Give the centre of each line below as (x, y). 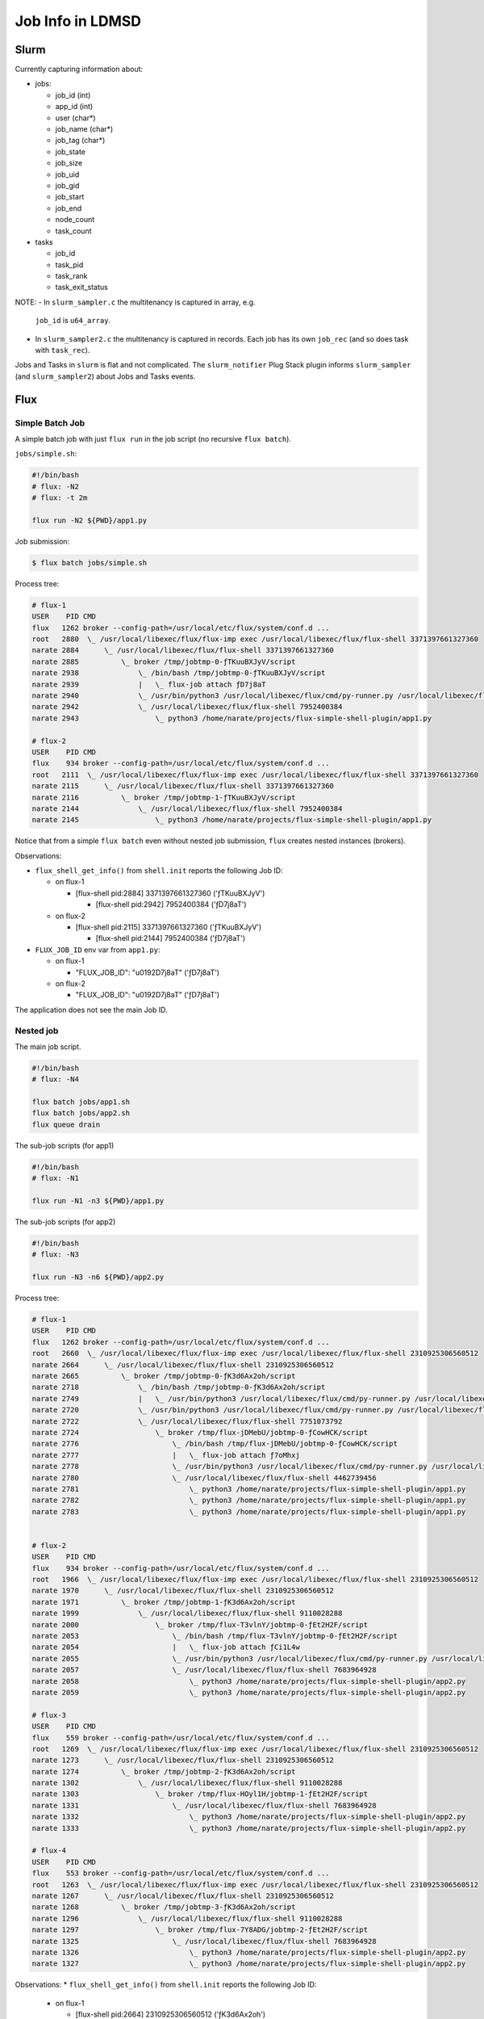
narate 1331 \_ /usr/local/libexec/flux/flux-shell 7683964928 (204, 1805)
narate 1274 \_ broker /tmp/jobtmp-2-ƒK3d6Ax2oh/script (164, 1771)
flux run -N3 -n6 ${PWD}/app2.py (98, 1277)
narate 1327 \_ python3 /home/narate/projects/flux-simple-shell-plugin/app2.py (249, 1964)
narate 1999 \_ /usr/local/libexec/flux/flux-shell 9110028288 (187, 1614)
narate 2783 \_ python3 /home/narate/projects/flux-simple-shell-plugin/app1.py (249, 1511)
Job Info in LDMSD (78, 21)
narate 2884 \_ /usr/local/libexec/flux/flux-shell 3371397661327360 (183, 651)
